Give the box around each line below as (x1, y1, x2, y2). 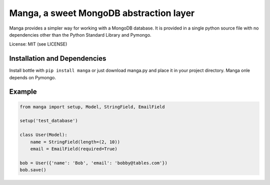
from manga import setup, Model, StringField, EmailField (19, 104, 165, 110)
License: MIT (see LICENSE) (9, 41, 67, 47)
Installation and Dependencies (9, 54, 106, 63)
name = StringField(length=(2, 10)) (30, 139, 120, 145)
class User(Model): (19, 132, 67, 138)
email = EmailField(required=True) (30, 146, 117, 151)
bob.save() (19, 167, 46, 173)
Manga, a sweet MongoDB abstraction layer (9, 8, 195, 19)
